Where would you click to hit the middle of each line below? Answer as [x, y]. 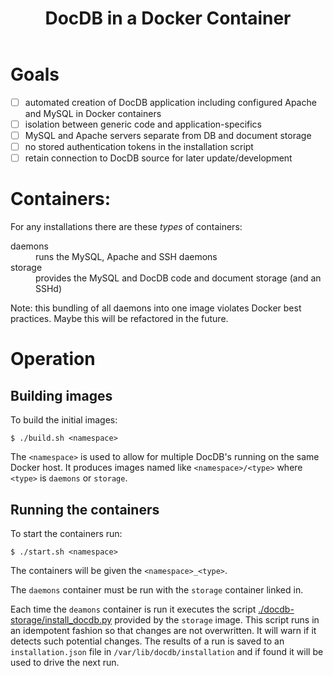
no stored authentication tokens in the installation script [139, 147]
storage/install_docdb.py [61, 620]
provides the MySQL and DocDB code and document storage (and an [178, 278]
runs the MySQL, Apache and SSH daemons [126, 257]
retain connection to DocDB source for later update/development [158, 158]
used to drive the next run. [65, 662]
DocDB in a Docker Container [168, 18]
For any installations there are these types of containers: [126, 227]
